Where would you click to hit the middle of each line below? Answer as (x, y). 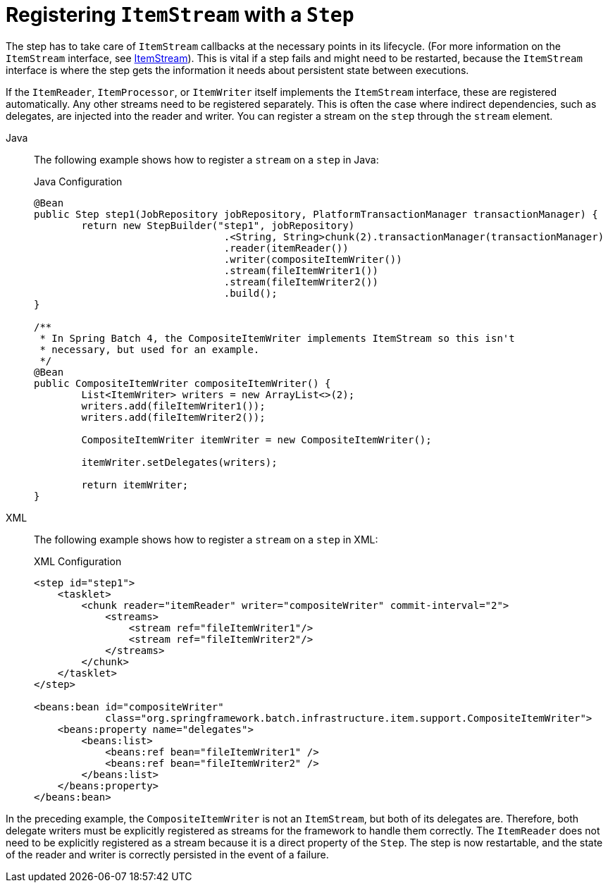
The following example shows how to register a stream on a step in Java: (206, 159)
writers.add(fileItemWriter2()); (173, 417)
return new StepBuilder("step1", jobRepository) (218, 225)
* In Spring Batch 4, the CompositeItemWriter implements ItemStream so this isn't (277, 338)
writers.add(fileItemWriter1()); (173, 406)
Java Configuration (78, 181)
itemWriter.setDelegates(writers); (179, 462)
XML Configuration (78, 561)
